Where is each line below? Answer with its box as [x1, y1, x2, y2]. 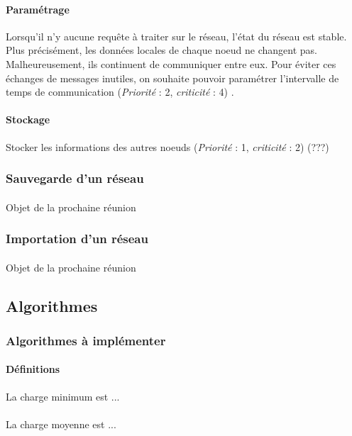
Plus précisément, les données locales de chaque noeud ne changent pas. [6, 43, 317, 57]
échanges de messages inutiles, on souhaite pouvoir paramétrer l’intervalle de [6, 70, 339, 85]
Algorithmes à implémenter [6, 331, 166, 349]
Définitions [6, 362, 60, 376]
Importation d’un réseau [6, 230, 148, 247]
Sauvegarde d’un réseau [6, 169, 144, 187]
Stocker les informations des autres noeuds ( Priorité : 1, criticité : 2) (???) [6, 139, 329, 154]
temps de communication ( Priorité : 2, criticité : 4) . [6, 84, 234, 99]
